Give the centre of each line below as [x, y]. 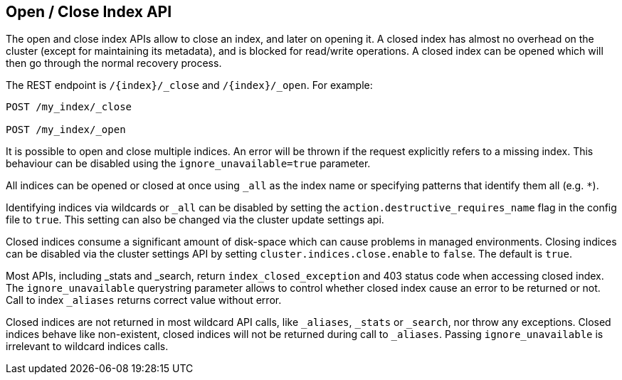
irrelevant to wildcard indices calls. [87, 347]
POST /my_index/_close [69, 107]
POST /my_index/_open [66, 130]
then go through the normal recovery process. [114, 63]
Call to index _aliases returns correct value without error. [144, 300]
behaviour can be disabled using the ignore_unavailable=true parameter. [188, 164]
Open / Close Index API [89, 12]
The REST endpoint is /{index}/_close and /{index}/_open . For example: [189, 85]
